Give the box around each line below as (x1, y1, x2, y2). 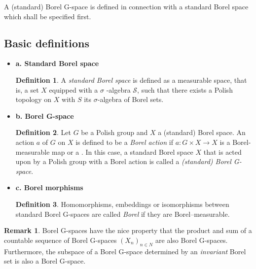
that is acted (203, 146, 242, 157)
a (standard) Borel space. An (158, 127, 246, 137)
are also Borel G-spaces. (155, 235, 228, 245)
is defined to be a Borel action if (75, 136, 173, 147)
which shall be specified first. (4, 11, 91, 21)
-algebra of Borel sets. (97, 94, 164, 104)
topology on (15, 94, 52, 104)
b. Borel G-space (15, 110, 74, 121)
